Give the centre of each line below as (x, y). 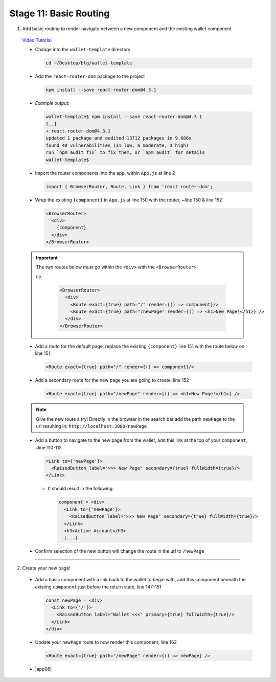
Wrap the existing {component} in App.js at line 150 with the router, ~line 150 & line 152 (129, 200)
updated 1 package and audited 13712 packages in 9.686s (119, 138)
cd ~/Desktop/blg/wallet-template (89, 63)
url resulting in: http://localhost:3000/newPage (91, 426)
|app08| (43, 669)
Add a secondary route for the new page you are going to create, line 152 (112, 380)
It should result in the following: (81, 489)
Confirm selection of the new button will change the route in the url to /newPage (120, 551)
